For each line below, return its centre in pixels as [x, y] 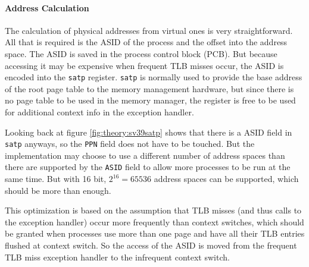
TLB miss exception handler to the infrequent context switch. [117, 257]
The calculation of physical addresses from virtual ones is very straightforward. [149, 30]
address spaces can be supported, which [226, 179]
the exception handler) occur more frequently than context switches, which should [154, 222]
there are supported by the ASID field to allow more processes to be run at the [148, 167]
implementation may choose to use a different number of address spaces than [145, 155]
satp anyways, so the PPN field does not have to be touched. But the [130, 144]
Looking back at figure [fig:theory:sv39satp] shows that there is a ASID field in [149, 132]
